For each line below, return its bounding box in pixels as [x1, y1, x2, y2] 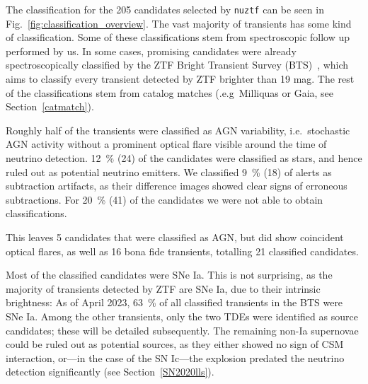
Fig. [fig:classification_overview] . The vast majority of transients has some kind [6, 16, 352, 30]
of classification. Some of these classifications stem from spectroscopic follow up [6, 30, 350, 45]
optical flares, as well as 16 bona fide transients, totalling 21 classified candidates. [6, 243, 359, 258]
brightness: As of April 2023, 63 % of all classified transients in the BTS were [6, 295, 343, 310]
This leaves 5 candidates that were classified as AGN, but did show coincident [6, 229, 344, 244]
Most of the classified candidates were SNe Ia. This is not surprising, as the [6, 267, 333, 282]
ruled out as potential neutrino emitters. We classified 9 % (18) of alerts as [6, 164, 332, 179]
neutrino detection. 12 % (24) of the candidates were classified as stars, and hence [6, 151, 362, 165]
